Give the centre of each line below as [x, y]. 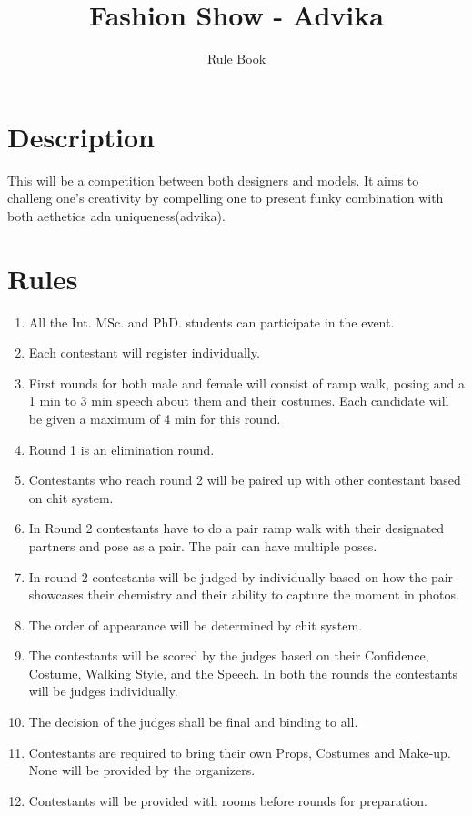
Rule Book [236, 59]
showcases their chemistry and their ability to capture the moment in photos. [244, 594]
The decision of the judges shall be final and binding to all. [193, 722]
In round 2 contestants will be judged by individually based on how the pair [241, 576]
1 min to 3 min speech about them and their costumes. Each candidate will [239, 401]
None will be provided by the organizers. [142, 770]
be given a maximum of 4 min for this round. [155, 418]
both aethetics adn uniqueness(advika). [116, 215]
